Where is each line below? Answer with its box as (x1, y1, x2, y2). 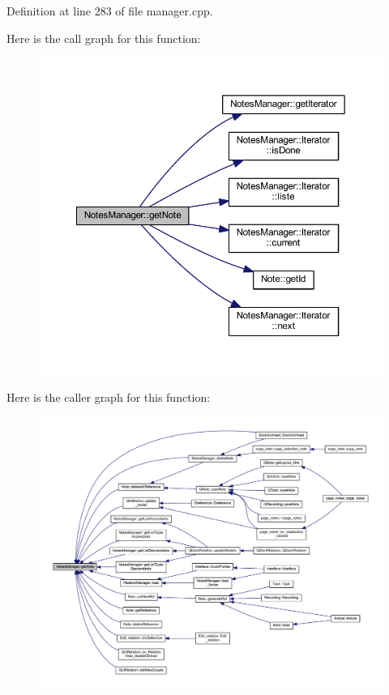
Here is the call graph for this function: (6, 29, 201, 46)
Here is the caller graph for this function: (6, 388, 211, 405)
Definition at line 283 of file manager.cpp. (6, 2, 213, 19)
